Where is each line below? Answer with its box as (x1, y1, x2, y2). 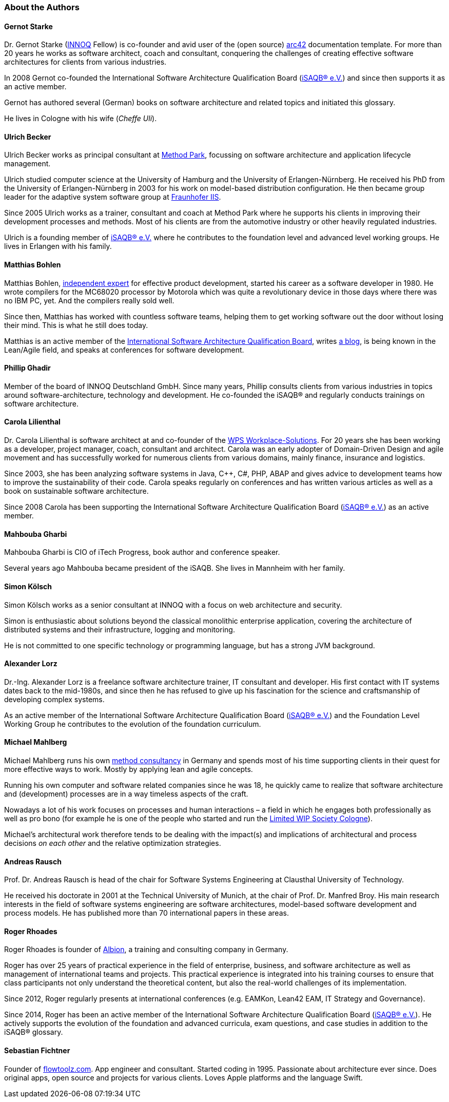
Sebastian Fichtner (4, 1046, 70, 1055)
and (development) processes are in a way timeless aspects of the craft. (4, 789, 248, 798)
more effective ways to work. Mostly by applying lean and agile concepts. (4, 764, 253, 774)
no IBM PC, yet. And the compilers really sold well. (4, 296, 174, 305)
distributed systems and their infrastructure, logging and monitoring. (4, 625, 235, 634)
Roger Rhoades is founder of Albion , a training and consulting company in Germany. (4, 945, 288, 954)
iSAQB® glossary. (4, 1028, 63, 1037)
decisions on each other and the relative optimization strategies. (4, 838, 221, 847)
